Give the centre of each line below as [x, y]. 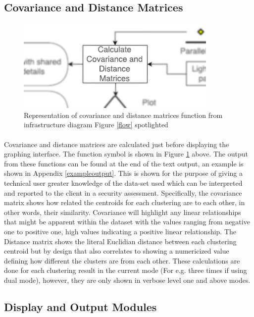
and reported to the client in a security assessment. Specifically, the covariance [123, 192]
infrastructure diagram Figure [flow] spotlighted [96, 125]
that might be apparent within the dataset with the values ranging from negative [127, 222]
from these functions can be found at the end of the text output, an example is [124, 163]
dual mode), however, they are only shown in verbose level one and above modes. [127, 280]
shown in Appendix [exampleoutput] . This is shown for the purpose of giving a [123, 173]
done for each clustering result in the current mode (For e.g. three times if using [126, 270]
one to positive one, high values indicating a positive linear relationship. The [120, 231]
